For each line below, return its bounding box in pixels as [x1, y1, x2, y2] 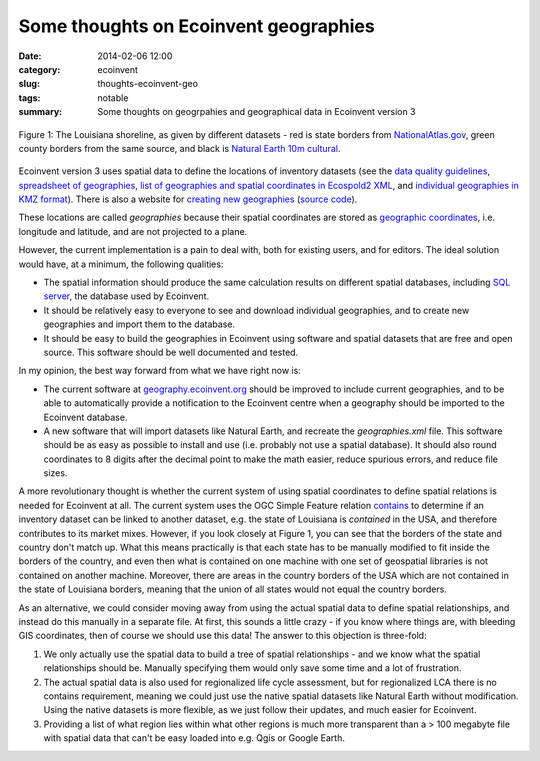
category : [18, 63, 61, 75]
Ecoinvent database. [43, 411, 128, 423]
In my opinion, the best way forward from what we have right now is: [18, 365, 302, 377]
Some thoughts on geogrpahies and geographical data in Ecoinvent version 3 [97, 106, 416, 118]
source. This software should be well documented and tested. [43, 346, 299, 358]
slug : [18, 78, 40, 90]
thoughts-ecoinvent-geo [97, 78, 199, 90]
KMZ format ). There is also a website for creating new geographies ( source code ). [18, 193, 358, 205]
